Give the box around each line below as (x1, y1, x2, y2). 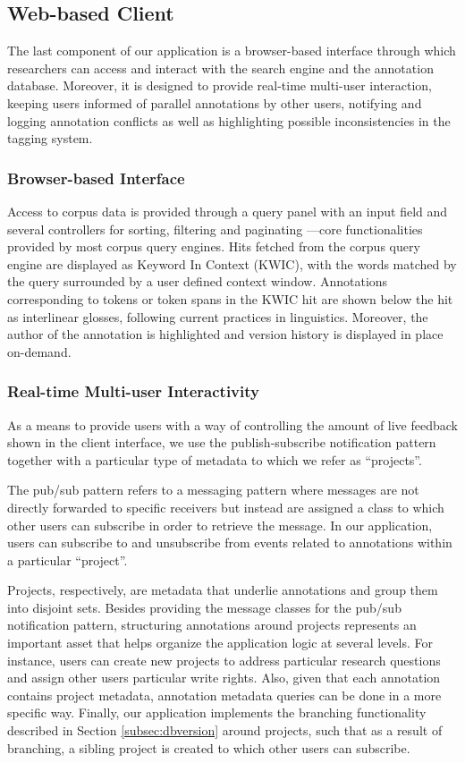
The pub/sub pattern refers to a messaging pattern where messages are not (7, 480, 419, 499)
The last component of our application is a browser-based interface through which (7, 41, 456, 60)
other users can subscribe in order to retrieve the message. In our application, (7, 515, 433, 534)
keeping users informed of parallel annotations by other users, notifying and (7, 93, 422, 112)
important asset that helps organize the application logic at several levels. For (7, 633, 433, 652)
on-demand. (7, 342, 72, 360)
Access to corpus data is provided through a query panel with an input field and (7, 201, 448, 220)
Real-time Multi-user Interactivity (7, 380, 259, 403)
